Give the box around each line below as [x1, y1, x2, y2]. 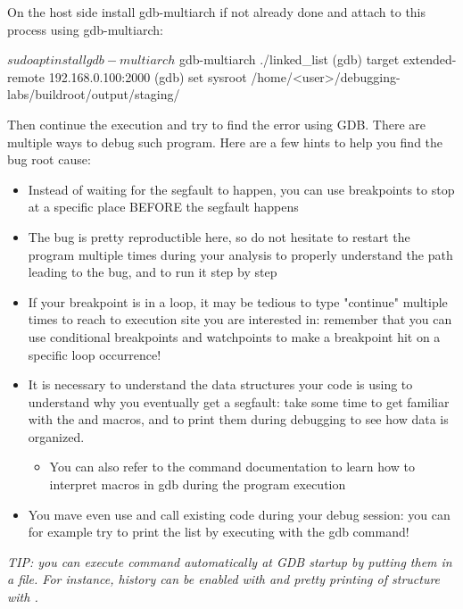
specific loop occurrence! [28, 345, 161, 363]
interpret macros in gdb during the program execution [49, 475, 346, 494]
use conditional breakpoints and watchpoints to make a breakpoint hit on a [28, 327, 441, 346]
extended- [402, 50, 457, 69]
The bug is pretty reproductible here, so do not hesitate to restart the [28, 227, 410, 246]
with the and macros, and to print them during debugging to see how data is [28, 410, 449, 429]
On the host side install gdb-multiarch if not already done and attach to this [7, 3, 426, 21]
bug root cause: [7, 150, 91, 169]
